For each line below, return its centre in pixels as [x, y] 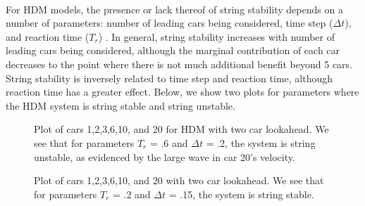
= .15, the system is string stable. [241, 194]
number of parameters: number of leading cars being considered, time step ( [169, 23]
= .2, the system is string [261, 142]
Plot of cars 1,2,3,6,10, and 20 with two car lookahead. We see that [179, 180]
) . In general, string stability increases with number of [216, 36]
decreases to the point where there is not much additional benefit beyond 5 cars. [179, 64]
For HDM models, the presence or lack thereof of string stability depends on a [174, 9]
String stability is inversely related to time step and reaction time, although [169, 78]
